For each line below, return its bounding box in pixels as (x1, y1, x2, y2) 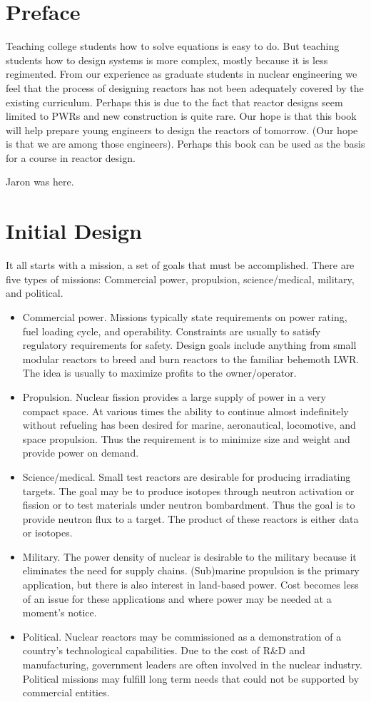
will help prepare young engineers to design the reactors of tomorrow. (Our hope (6, 122, 358, 137)
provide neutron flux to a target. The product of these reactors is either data (22, 511, 359, 526)
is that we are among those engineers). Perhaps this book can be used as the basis (6, 136, 365, 151)
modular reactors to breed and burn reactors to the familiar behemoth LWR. (22, 351, 360, 366)
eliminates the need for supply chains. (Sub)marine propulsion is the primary (22, 563, 360, 578)
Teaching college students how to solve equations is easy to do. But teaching (6, 39, 340, 54)
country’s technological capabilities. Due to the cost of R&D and (22, 643, 305, 658)
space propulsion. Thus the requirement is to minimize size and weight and (22, 431, 350, 446)
